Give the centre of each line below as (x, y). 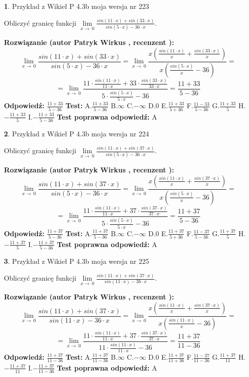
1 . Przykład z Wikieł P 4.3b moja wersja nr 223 (77, 6)
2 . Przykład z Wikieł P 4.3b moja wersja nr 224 (77, 134)
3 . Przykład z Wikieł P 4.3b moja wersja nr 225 (77, 261)
